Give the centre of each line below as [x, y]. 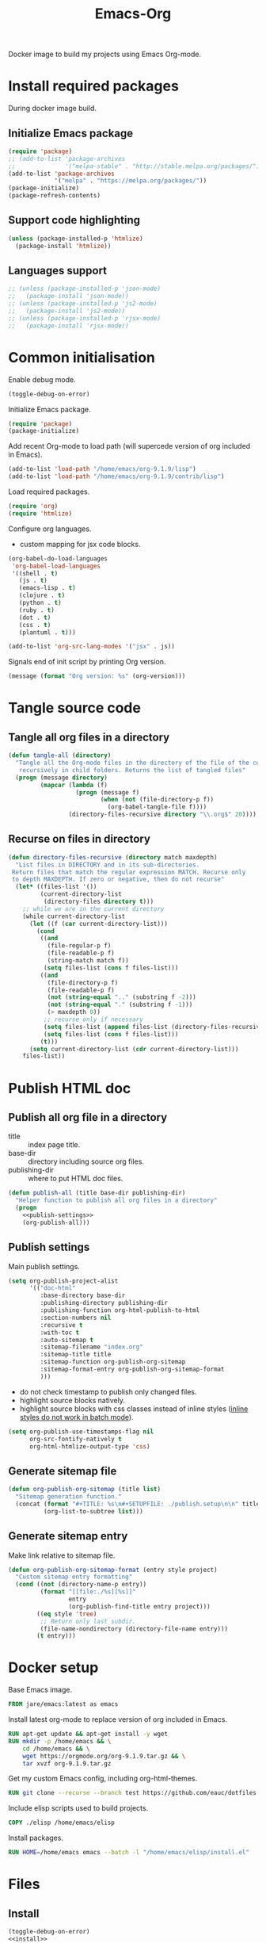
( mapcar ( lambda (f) [74, 785]
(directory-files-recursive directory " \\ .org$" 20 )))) [163, 815]
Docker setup [53, 1668]
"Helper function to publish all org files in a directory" [116, 1201]
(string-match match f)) [88, 961]
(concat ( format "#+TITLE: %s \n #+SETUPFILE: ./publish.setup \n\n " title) [139, 1504]
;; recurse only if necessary [93, 1019]
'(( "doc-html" [53, 1288]
